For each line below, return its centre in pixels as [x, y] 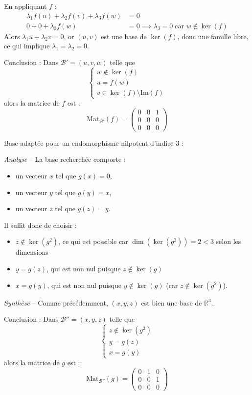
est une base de [124, 36]
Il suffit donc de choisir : [40, 225]
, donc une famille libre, [213, 36]
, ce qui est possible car [93, 241]
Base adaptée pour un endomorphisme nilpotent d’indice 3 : [94, 143]
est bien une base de [172, 302]
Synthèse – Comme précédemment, [56, 302]
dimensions [32, 252]
